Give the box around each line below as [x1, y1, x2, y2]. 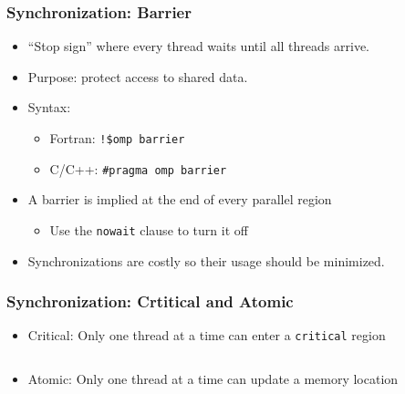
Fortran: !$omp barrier [49, 129, 185, 147]
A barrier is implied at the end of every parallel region [27, 190, 332, 209]
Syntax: [27, 98, 71, 117]
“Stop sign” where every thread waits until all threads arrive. [27, 36, 369, 56]
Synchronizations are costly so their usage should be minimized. [27, 251, 385, 270]
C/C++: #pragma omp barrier [49, 159, 227, 178]
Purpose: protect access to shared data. [27, 67, 248, 86]
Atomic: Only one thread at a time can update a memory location [27, 369, 399, 389]
